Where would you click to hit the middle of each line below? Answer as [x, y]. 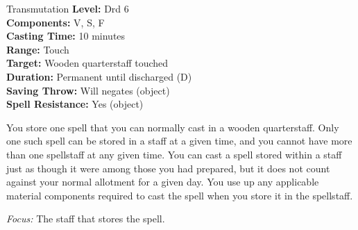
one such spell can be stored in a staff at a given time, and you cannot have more [179, 141]
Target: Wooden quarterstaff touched [87, 63]
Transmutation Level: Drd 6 [68, 8]
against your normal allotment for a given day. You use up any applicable [163, 182]
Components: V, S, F [56, 22]
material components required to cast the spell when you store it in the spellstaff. [180, 195]
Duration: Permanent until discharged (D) [99, 76]
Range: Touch [38, 49]
